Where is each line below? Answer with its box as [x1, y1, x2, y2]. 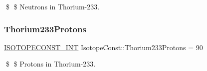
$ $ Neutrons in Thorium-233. [5, 1, 100, 11]
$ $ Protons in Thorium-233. [5, 59, 96, 69]
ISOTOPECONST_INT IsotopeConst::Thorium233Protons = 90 [4, 42, 203, 52]
